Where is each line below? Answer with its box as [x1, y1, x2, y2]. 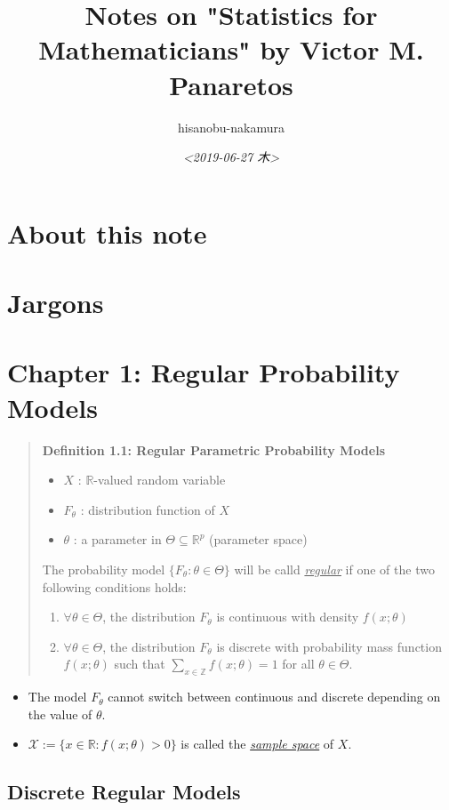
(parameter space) [209, 530, 308, 549]
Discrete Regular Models [7, 778, 241, 806]
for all [282, 654, 315, 673]
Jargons [7, 285, 104, 321]
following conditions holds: [42, 577, 187, 596]
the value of [28, 704, 92, 723]
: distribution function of [80, 500, 215, 518]
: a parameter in [73, 530, 162, 549]
